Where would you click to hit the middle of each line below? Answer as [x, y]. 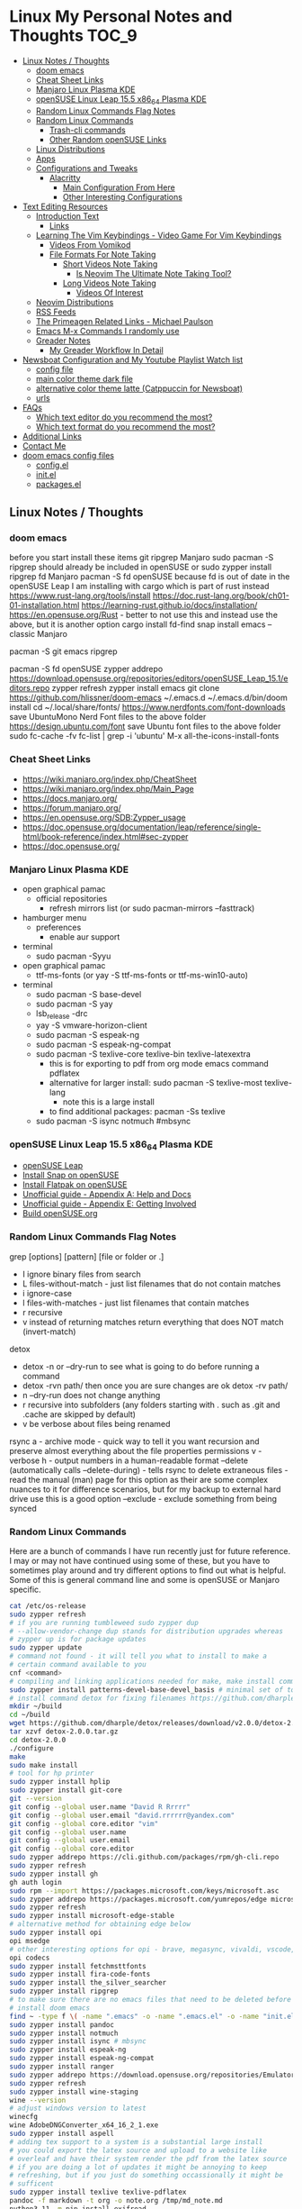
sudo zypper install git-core [66, 1790]
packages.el [58, 484]
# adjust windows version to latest [78, 2109]
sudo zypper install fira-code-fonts [80, 1975]
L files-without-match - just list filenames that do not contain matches [151, 1283]
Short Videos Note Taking [110, 264]
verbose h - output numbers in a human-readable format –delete [129, 1460]
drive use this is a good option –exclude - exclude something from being [143, 1498]
